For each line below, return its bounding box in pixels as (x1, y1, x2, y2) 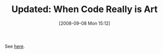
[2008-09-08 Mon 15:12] (58, 20, 111, 26)
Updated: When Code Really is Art (11, 4, 158, 15)
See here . (5, 43, 25, 49)
